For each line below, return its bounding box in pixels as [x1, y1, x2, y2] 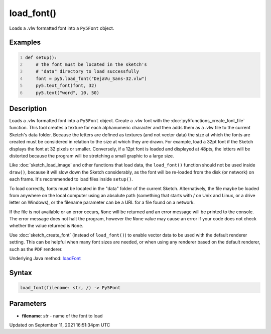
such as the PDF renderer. [9, 246, 63, 252]
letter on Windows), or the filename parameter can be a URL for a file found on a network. [9, 199, 195, 206]
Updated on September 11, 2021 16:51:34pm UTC [9, 322, 110, 328]
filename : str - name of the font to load [22, 312, 103, 319]
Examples [9, 38, 41, 47]
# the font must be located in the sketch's [36, 61, 148, 67]
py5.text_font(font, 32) [36, 83, 97, 89]
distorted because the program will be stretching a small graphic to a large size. [9, 152, 174, 158]
